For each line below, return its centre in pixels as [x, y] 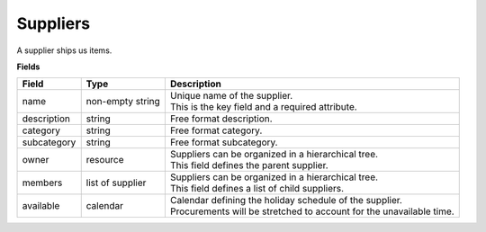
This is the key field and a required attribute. [263, 107]
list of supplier [116, 183]
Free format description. [221, 119]
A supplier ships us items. [64, 50]
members [42, 183]
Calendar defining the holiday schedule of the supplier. [286, 201]
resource [105, 160]
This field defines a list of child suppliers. [257, 189]
